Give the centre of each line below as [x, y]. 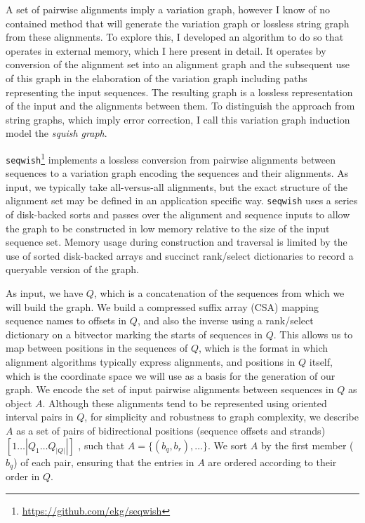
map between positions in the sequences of [97, 348]
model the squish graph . [57, 133]
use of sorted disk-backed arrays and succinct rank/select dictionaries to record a [180, 255]
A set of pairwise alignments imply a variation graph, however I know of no [168, 9]
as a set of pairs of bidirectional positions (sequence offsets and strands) [171, 430]
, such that [101, 445]
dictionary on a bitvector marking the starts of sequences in [134, 334]
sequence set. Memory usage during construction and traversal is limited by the [177, 242]
